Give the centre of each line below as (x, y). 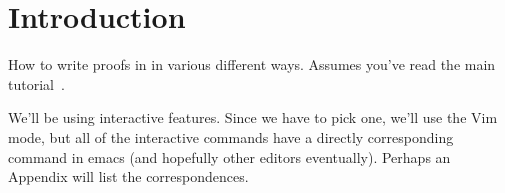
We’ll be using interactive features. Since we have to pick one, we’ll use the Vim (253, 117)
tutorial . (36, 83)
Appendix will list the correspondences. (128, 176)
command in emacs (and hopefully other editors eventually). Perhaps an (229, 156)
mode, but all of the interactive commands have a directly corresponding (231, 136)
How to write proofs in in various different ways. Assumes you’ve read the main (252, 64)
